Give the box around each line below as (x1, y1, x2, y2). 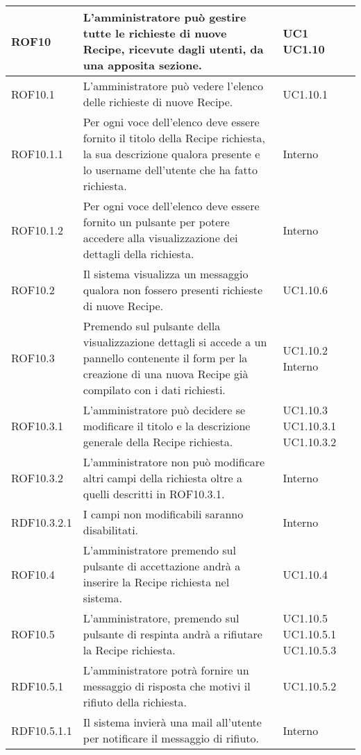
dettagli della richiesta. (83, 246, 194, 262)
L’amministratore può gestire (83, 9, 246, 25)
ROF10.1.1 (11, 146, 64, 162)
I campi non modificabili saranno (83, 506, 244, 522)
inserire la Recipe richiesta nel (83, 574, 230, 590)
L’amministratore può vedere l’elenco (83, 78, 263, 94)
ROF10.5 (11, 626, 55, 642)
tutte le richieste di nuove (83, 25, 227, 41)
